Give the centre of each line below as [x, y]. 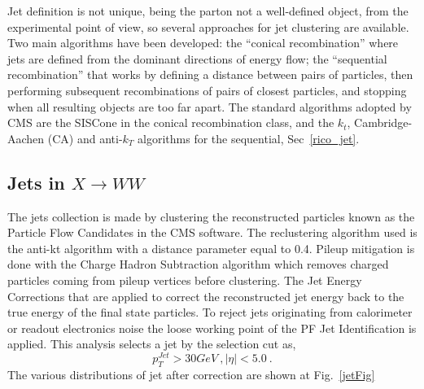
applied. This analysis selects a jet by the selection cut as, [152, 344]
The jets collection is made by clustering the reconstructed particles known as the [211, 216]
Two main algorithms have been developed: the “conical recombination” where [203, 43]
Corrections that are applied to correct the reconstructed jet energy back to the [206, 296]
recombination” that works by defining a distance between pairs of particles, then [210, 74]
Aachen [26, 138]
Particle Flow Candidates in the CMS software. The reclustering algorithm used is [212, 232]
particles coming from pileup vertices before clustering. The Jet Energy [185, 280]
